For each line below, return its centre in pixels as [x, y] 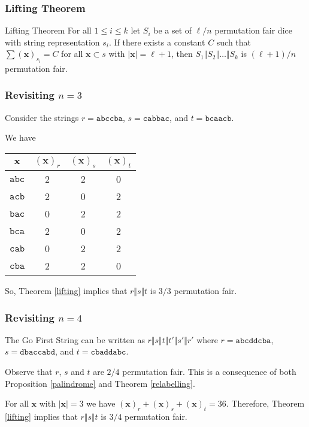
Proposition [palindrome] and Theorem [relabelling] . [100, 383]
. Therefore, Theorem [265, 403]
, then [182, 54]
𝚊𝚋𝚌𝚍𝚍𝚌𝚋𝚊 [253, 340]
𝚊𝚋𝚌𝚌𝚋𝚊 [109, 118]
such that [234, 42]
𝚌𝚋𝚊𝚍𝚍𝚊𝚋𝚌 [108, 352]
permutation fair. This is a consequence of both [209, 372]
